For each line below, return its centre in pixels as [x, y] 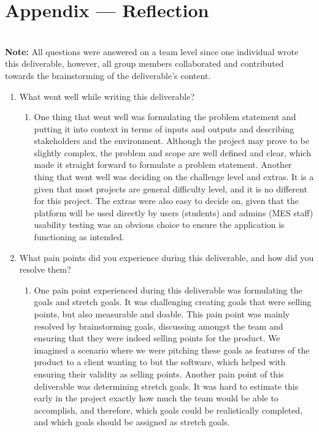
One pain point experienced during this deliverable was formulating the [168, 290]
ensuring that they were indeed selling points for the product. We [157, 338]
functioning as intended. [79, 237]
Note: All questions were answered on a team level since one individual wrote [152, 51]
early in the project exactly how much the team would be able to [156, 398]
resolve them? [45, 269]
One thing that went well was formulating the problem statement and [165, 117]
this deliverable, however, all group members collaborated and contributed [144, 63]
